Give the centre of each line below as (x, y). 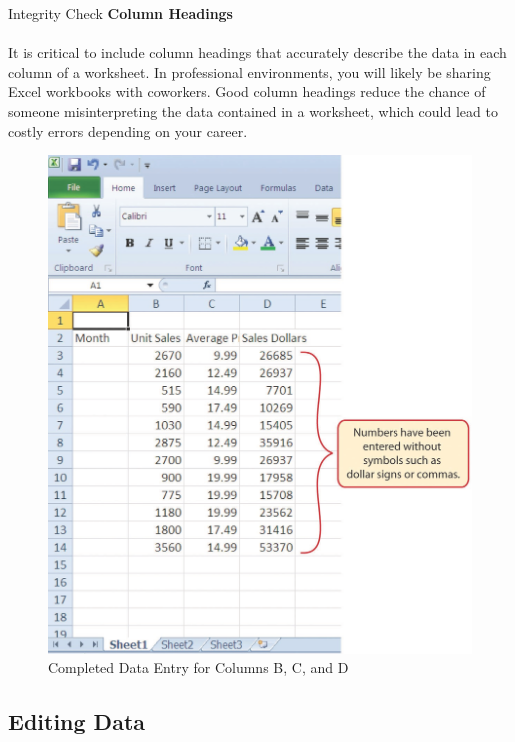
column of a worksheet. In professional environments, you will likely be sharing (249, 71)
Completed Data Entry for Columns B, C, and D (198, 667)
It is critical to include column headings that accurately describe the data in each (257, 52)
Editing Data (77, 721)
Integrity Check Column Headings (120, 13)
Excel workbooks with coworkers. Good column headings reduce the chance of (247, 91)
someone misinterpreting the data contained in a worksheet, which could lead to (253, 110)
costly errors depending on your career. (128, 130)
